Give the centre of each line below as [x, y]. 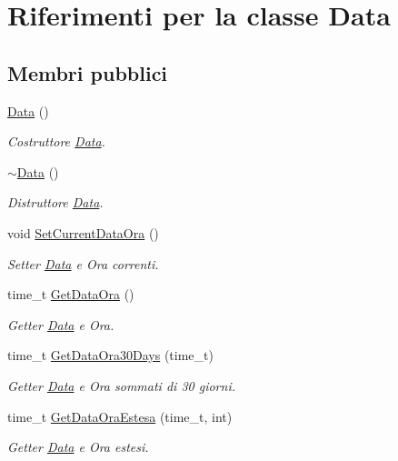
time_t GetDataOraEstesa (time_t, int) [120, 416]
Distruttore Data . [55, 202]
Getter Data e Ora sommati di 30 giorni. [121, 385]
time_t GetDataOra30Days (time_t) [110, 355]
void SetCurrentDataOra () [83, 232]
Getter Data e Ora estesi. [78, 447]
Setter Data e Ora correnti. [83, 263]
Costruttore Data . [56, 141]
